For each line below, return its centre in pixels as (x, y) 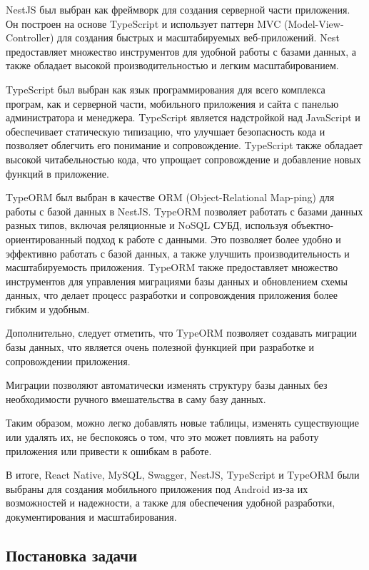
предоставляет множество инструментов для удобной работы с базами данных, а (181, 51)
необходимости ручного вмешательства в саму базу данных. (136, 398)
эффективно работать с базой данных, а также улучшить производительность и (178, 253)
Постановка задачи (72, 555)
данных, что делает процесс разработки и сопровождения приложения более (172, 295)
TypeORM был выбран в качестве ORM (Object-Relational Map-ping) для (170, 197)
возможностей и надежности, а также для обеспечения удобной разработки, (171, 503)
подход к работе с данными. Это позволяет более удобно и (213, 239)
